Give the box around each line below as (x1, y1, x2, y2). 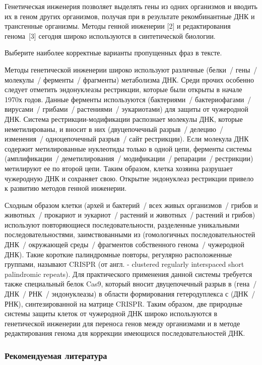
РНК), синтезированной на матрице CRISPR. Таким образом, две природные (5, 298, 243, 309)
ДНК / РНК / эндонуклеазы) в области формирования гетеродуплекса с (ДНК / (5, 288, 255, 299)
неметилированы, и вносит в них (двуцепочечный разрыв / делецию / (5, 123, 223, 134)
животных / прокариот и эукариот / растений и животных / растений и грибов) (5, 209, 255, 220)
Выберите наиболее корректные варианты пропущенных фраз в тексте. (5, 47, 222, 58)
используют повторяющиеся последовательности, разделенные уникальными (5, 219, 239, 230)
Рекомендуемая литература (5, 349, 107, 361)
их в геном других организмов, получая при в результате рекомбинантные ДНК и (5, 11, 255, 21)
